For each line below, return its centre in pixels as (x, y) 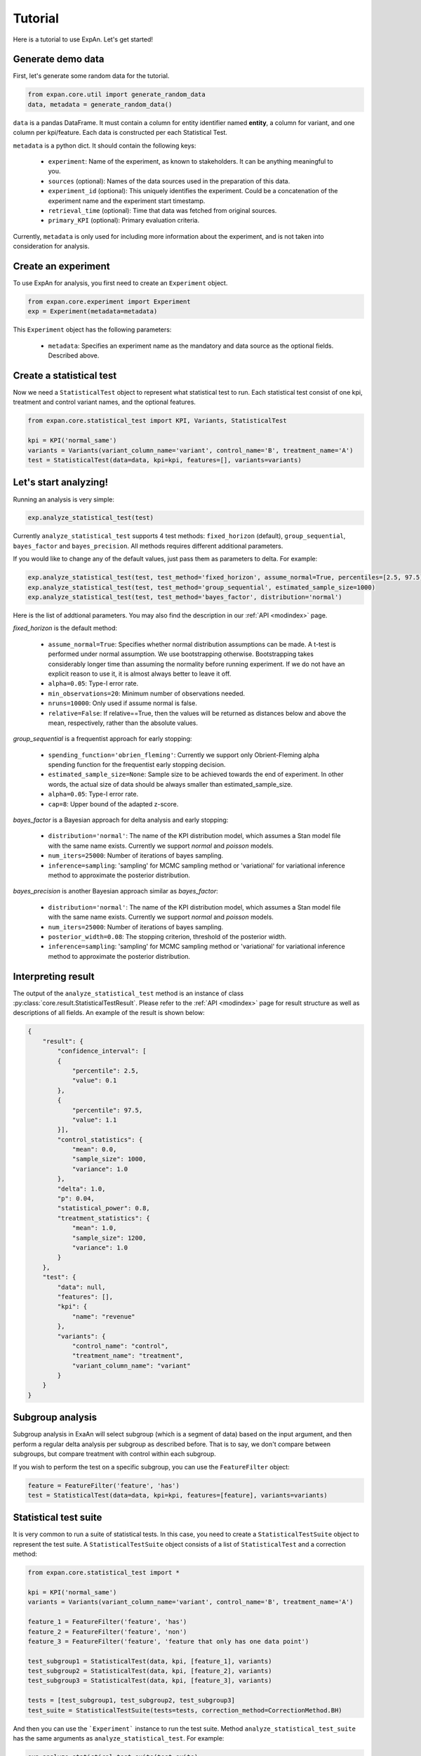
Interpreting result (54, 976)
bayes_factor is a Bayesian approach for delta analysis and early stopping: (121, 820)
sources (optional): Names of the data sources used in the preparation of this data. (169, 181)
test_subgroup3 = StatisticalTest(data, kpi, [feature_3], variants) (150, 1681)
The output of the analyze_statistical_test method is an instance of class (128, 993)
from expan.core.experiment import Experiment (109, 302)
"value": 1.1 (94, 1120)
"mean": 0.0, (94, 1149)
